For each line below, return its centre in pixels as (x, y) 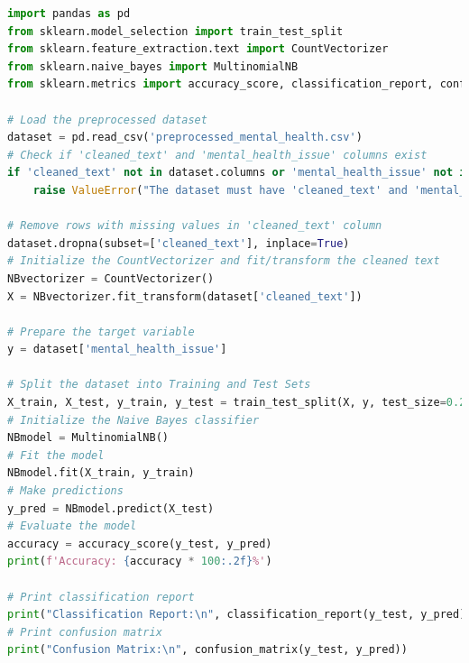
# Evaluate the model (72, 526)
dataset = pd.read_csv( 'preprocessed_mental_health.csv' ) (185, 138)
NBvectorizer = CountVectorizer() (111, 278)
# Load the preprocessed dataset (107, 120)
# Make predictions (65, 491)
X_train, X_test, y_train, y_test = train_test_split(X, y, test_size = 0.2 (237, 403)
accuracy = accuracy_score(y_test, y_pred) (140, 543)
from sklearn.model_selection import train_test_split (175, 31)
